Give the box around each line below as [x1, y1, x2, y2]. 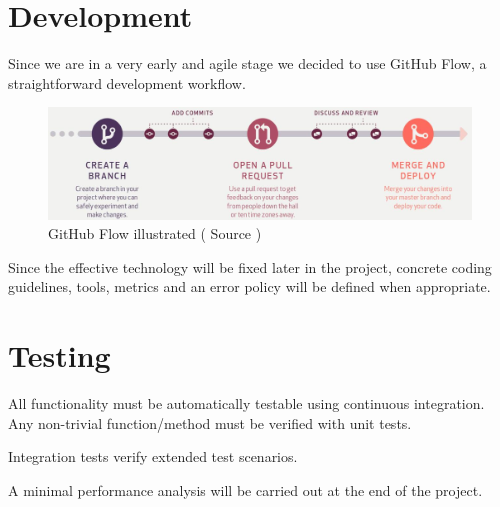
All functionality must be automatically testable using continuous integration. [8, 393, 485, 414]
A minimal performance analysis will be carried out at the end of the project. [8, 479, 483, 500]
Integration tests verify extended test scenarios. [8, 446, 298, 467]
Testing [8, 335, 111, 376]
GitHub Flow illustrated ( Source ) [48, 223, 262, 244]
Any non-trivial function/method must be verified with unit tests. [8, 412, 412, 433]
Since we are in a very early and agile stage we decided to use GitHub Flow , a [8, 53, 487, 74]
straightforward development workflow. [8, 72, 246, 93]
